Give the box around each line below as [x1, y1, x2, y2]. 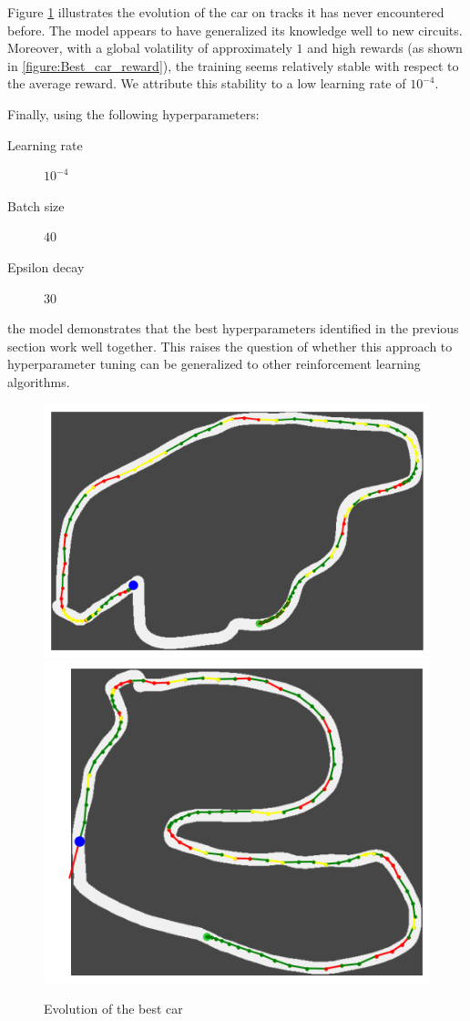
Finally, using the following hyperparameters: [7, 104, 260, 123]
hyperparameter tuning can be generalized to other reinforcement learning [7, 354, 421, 373]
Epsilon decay [7, 257, 85, 276]
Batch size [7, 196, 65, 215]
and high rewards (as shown [307, 38, 463, 57]
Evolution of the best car [44, 999, 183, 1018]
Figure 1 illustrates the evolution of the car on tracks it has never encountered [7, 3, 444, 21]
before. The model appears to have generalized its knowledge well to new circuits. [7, 20, 463, 39]
